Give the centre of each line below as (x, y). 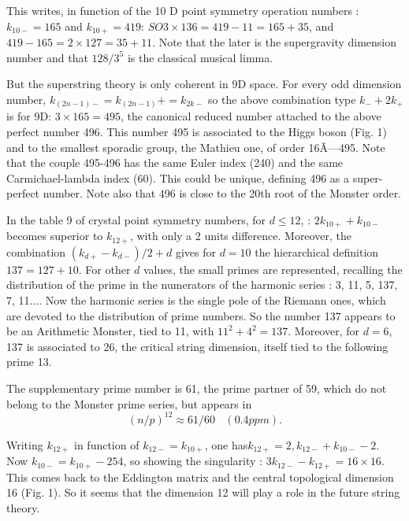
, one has (226, 444)
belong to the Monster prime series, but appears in (129, 403)
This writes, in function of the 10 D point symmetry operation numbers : (183, 10)
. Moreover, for (323, 331)
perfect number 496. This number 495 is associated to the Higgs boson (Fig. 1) (197, 131)
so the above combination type (282, 99)
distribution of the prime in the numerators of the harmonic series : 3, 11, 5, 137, (202, 285)
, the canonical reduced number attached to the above (251, 116)
